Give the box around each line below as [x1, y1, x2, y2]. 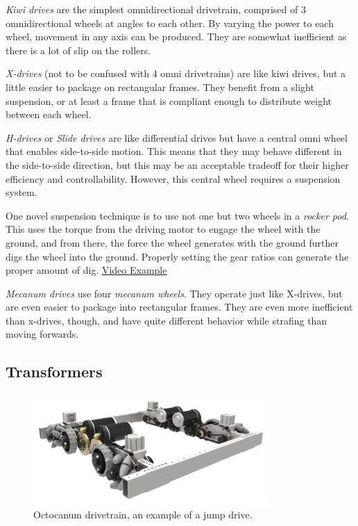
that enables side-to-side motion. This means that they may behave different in [6, 144, 342, 158]
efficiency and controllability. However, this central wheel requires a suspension [6, 171, 341, 186]
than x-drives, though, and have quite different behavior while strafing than [6, 313, 327, 327]
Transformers [6, 361, 103, 382]
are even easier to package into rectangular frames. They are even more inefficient [6, 299, 353, 314]
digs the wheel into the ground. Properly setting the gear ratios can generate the [6, 249, 349, 263]
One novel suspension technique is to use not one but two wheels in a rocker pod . [6, 208, 349, 222]
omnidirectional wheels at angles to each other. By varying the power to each [6, 15, 334, 30]
